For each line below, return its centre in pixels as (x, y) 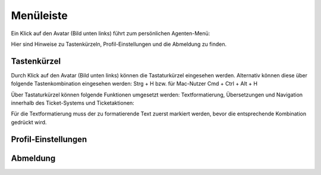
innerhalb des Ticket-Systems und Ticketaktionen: (73, 103)
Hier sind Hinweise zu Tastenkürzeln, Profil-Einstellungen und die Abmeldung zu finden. (119, 44)
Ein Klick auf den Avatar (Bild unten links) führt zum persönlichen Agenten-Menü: (111, 33)
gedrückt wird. (29, 122)
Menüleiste (39, 15)
